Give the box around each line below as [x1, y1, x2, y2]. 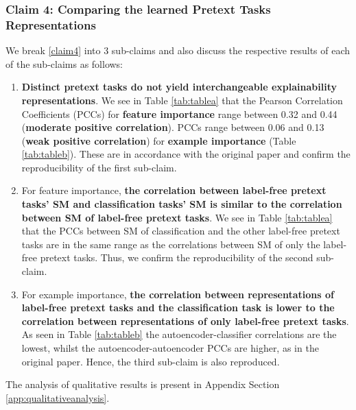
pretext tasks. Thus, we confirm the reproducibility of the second [40, 250, 313, 265]
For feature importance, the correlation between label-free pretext [21, 183, 327, 197]
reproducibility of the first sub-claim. [21, 160, 177, 174]
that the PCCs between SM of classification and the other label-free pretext [21, 224, 340, 238]
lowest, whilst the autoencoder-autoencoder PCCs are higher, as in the [21, 341, 319, 355]
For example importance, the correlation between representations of [21, 287, 334, 301]
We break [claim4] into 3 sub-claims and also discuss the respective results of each [5, 43, 351, 58]
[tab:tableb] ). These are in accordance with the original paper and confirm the [21, 147, 351, 161]
